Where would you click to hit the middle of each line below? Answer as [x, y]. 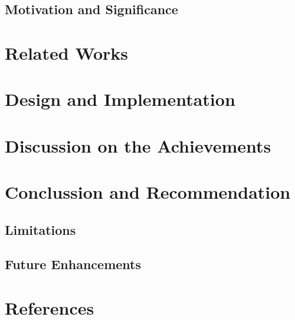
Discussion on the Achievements [138, 145]
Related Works [67, 52]
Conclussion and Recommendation [148, 192]
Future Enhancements [73, 264]
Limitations [40, 229]
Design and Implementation [120, 99]
